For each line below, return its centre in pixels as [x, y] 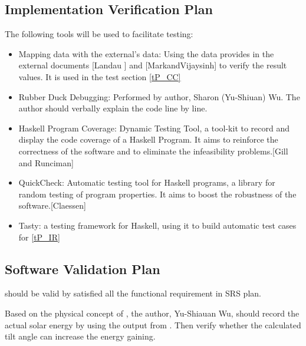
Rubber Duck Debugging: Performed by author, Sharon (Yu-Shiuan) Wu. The [159, 96]
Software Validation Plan [83, 268]
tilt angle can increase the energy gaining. [80, 336]
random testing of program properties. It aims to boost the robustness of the [157, 194]
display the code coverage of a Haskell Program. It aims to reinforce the [148, 139]
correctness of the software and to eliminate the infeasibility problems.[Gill [153, 151]
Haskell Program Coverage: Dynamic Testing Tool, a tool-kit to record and [154, 128]
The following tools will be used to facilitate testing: [99, 34]
